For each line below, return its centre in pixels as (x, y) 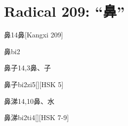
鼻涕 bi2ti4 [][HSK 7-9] (37, 117)
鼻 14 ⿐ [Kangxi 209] (34, 35)
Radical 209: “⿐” (64, 11)
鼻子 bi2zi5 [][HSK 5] (34, 84)
